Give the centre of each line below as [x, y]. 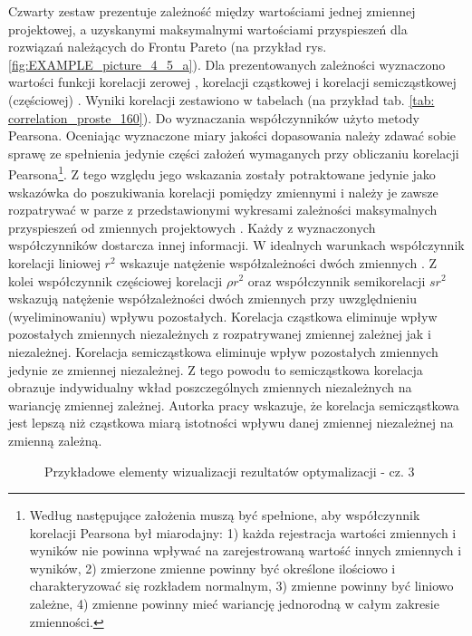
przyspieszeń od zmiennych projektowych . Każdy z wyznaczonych [192, 227]
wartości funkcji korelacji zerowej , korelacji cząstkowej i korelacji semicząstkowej [232, 82]
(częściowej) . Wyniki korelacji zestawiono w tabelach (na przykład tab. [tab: [222, 99]
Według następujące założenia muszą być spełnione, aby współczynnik [225, 515]
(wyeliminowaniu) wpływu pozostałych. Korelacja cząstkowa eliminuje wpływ [223, 316]
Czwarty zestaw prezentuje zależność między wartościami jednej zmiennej [212, 11]
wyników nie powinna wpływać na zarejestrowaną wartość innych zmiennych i [246, 550]
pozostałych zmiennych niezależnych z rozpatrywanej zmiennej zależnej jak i [220, 334]
